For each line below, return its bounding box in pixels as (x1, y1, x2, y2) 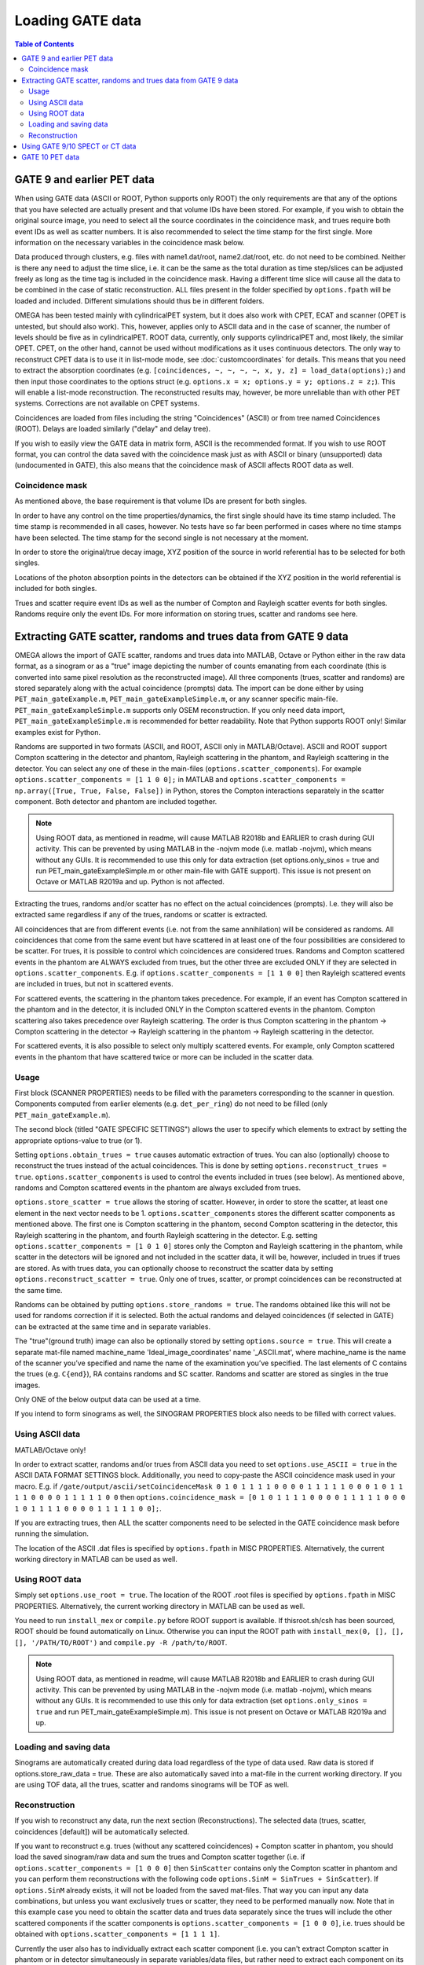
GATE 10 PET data (21, 152, 80, 162)
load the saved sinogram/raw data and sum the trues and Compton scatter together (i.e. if (14, 1852, 305, 1862)
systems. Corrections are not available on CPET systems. (14, 399, 200, 408)
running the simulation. (14, 1529, 90, 1538)
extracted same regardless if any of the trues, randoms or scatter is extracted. (14, 910, 268, 920)
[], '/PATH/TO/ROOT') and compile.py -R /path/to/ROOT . (14, 1637, 228, 1647)
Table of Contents (14, 39, 75, 49)
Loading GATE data (14, 12, 141, 29)
